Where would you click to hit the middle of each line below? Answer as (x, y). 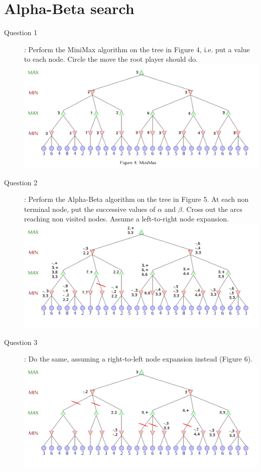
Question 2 (21, 182)
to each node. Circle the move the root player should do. (111, 59)
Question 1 (21, 32)
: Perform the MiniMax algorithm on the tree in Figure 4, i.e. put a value (137, 49)
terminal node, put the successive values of (90, 209)
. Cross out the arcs (212, 209)
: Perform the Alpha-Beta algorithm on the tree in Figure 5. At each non (137, 199)
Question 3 (21, 342)
